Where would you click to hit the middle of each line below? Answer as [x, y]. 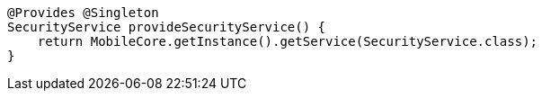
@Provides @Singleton [83, 13]
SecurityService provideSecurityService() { [167, 27]
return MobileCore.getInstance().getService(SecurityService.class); [288, 41]
